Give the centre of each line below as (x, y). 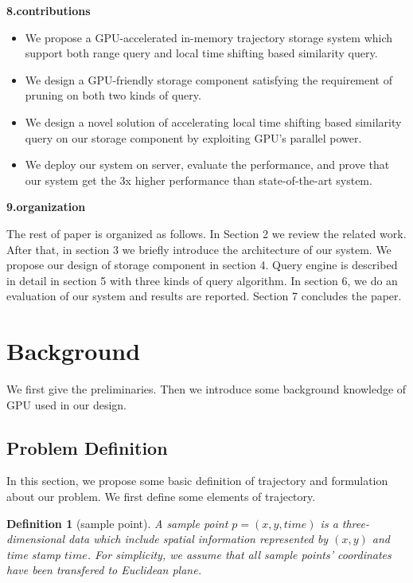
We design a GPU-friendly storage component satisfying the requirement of (209, 79)
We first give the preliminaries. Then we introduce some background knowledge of (206, 389)
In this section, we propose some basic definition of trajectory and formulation (197, 481)
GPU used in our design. (67, 404)
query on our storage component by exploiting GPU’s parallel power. (193, 137)
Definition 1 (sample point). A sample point (117, 523)
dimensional (35, 539)
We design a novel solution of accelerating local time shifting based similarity (213, 121)
